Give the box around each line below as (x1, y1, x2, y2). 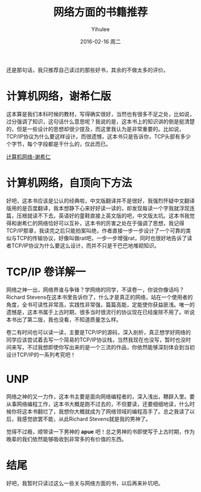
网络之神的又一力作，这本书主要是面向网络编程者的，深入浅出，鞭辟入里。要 (6, 393, 195, 400)
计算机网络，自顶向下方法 (6, 176, 133, 190)
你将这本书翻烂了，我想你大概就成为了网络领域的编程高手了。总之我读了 (11, 408, 190, 415)
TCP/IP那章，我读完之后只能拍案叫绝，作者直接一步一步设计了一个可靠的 (6, 227, 186, 234)
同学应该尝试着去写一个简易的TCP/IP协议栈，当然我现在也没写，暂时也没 (6, 336, 186, 343)
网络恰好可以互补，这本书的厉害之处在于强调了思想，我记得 (37, 219, 184, 227)
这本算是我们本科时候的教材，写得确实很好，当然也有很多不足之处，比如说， (6, 110, 195, 117)
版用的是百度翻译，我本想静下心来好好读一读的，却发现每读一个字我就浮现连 (6, 204, 195, 212)
